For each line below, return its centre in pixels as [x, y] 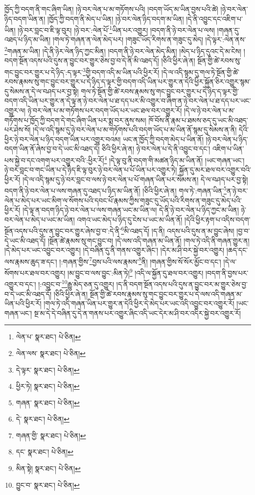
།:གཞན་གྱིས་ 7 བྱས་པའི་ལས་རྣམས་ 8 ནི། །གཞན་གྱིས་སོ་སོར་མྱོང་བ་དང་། [140, 260]
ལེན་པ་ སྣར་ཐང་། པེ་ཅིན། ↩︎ [48, 337]
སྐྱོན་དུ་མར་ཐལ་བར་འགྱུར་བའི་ [215, 170]
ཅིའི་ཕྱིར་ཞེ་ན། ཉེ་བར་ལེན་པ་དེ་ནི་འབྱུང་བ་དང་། [156, 149]
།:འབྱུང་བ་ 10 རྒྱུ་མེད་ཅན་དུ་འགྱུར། [76, 283]
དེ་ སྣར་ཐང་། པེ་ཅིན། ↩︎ [43, 419]
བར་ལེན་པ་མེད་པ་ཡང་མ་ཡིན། [40, 219]
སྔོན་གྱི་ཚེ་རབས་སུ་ [219, 60]
